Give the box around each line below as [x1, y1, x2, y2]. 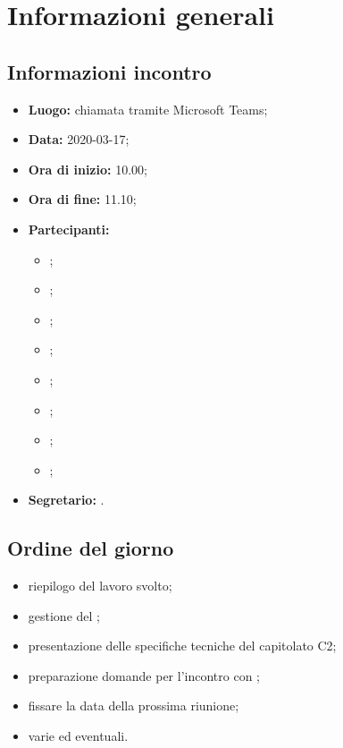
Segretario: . [28, 490, 105, 509]
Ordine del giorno [7, 534, 174, 562]
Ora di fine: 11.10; [28, 190, 137, 208]
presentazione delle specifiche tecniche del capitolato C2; [28, 636, 337, 655]
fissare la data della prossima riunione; [28, 696, 239, 715]
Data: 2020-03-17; [28, 130, 130, 149]
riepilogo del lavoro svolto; [28, 576, 172, 595]
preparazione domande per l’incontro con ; [28, 666, 260, 684]
